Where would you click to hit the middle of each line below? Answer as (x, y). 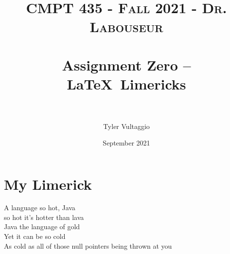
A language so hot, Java (40, 208)
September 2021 (126, 142)
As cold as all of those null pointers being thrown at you (88, 245)
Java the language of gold (42, 227)
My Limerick (48, 184)
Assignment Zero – (126, 64)
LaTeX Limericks (126, 83)
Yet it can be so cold (35, 236)
